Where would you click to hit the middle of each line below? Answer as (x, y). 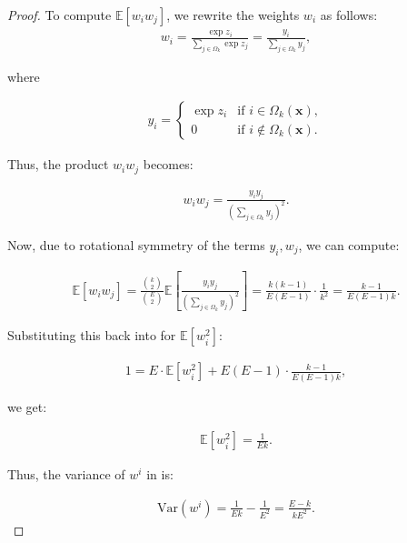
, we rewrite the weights (233, 15)
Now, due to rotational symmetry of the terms (136, 244)
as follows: (349, 15)
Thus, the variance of (66, 474)
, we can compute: (349, 244)
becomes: (168, 164)
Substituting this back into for (92, 335)
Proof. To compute (60, 15)
